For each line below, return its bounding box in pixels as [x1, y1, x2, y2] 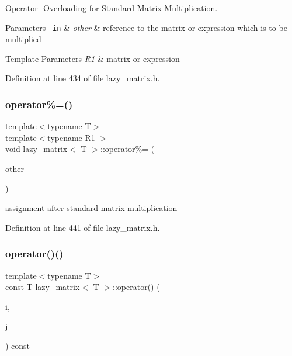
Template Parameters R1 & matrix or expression [5, 52, 180, 64]
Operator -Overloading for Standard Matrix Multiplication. [5, 2, 218, 13]
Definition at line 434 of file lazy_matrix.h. [5, 72, 160, 84]
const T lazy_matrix [5, 281, 80, 293]
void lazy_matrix [5, 143, 68, 155]
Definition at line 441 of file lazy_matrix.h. [5, 221, 160, 233]
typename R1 [47, 131, 95, 143]
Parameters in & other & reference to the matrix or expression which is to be [5, 21, 287, 33]
